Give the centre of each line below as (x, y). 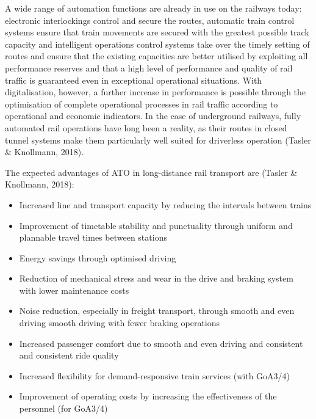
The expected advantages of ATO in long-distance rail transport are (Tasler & (151, 172)
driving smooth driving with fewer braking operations (120, 323)
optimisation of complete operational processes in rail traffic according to (142, 104)
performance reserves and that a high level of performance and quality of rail (149, 67)
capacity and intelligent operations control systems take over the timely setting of (157, 44)
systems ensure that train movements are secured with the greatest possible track (157, 32)
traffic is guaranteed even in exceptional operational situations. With (134, 80)
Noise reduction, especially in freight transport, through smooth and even (157, 311)
